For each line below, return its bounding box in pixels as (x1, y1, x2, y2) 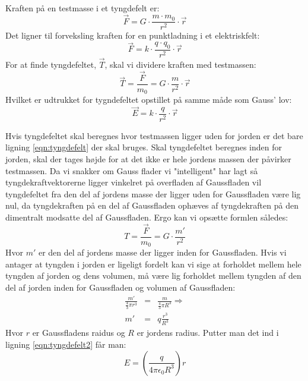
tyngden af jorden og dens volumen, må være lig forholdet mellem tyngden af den (5, 269, 301, 282)
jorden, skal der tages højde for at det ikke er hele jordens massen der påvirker (5, 152, 291, 165)
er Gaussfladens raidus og (32, 326, 125, 339)
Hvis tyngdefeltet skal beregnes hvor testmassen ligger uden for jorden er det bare (5, 129, 303, 141)
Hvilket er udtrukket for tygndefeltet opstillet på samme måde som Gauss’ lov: (5, 93, 292, 106)
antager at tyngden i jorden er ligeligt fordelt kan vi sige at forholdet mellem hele (5, 257, 301, 270)
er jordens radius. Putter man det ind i (136, 326, 279, 339)
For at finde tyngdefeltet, (5, 58, 97, 71)
